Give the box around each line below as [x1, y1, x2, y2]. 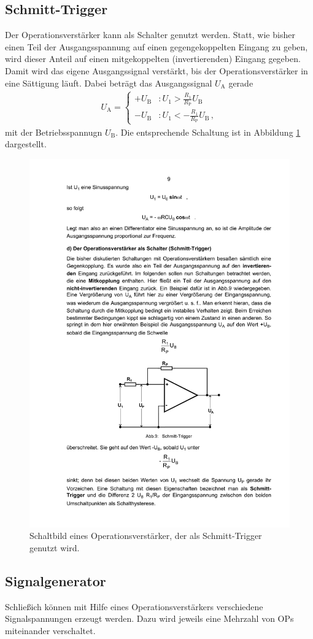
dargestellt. [5, 137, 47, 150]
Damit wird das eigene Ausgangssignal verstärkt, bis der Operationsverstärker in [5, 64, 308, 77]
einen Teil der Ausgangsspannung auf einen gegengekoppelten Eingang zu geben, [5, 40, 308, 53]
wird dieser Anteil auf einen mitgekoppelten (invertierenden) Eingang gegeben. [5, 52, 301, 65]
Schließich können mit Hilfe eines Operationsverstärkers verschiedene [5, 600, 263, 613]
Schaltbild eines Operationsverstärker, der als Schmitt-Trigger [29, 529, 262, 542]
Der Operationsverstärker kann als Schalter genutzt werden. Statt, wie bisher [5, 28, 295, 41]
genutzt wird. [29, 541, 80, 554]
